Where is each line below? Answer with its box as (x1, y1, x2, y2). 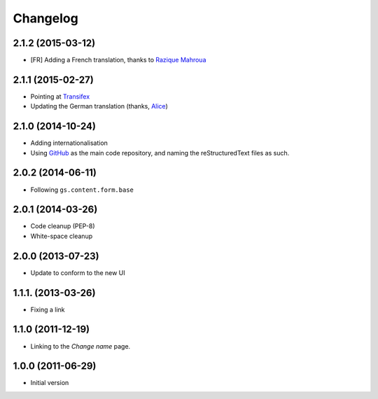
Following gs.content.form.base (30, 185, 134, 194)
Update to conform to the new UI (30, 268, 125, 276)
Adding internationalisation (30, 139, 108, 147)
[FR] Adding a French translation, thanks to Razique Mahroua (30, 56, 206, 64)
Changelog (13, 10, 78, 26)
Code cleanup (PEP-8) (30, 222, 95, 230)
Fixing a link (30, 305, 66, 314)
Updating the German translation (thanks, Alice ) (30, 102, 168, 111)
